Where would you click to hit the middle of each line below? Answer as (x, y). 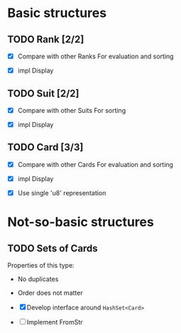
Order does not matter (50, 293)
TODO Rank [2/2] (46, 39)
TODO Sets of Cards (53, 248)
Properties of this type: (41, 266)
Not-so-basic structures (81, 222)
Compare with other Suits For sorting (72, 110)
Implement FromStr (55, 322)
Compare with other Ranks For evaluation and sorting (95, 56)
